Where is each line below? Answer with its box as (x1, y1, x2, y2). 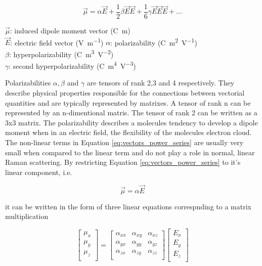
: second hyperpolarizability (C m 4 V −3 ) (9, 59, 136, 71)
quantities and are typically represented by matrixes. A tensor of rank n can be (5, 97, 251, 108)
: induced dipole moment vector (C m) (10, 25, 130, 36)
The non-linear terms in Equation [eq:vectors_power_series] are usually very (5, 137, 244, 147)
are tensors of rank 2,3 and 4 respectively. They (86, 77, 235, 88)
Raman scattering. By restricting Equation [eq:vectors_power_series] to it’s (5, 157, 241, 167)
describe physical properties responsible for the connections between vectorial (5, 87, 245, 98)
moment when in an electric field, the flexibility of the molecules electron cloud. (5, 127, 252, 138)
